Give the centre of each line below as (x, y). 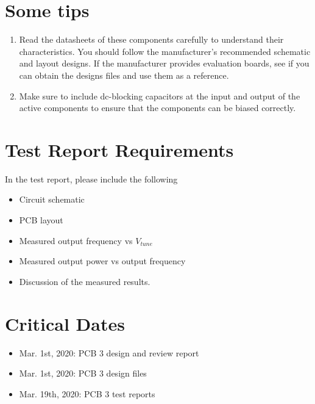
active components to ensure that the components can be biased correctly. (157, 108)
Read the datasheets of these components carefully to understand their (151, 39)
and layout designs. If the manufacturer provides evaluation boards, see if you (164, 63)
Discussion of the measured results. (85, 281)
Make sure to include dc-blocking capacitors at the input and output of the (160, 96)
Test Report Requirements (119, 149)
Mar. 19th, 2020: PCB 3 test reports (87, 393)
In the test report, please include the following (91, 179)
